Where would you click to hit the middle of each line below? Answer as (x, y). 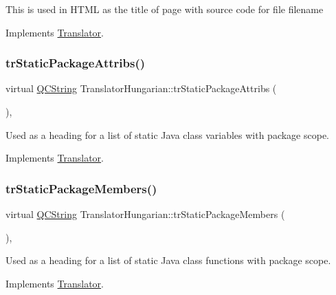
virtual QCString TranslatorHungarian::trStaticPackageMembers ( (145, 214)
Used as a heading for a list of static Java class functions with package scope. (168, 260)
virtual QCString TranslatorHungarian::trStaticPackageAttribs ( (141, 88)
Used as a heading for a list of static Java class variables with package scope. (167, 134)
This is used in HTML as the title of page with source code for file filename (165, 9)
